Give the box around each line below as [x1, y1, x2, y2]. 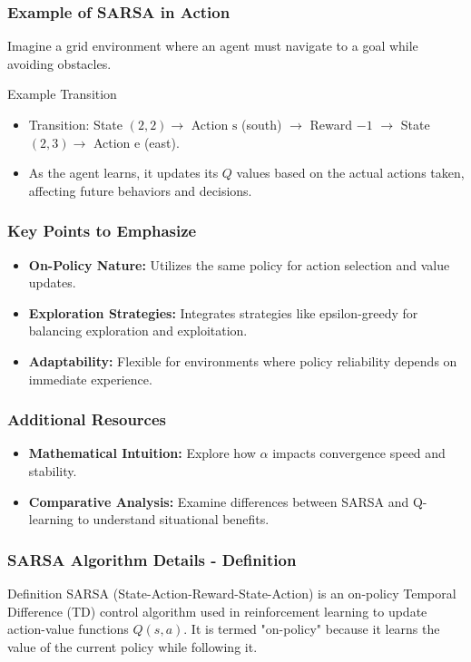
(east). [143, 132, 180, 151]
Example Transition [7, 84, 117, 103]
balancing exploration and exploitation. [28, 321, 248, 340]
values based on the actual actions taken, [236, 163, 465, 182]
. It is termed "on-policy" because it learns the [183, 619, 440, 638]
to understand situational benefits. [77, 510, 270, 529]
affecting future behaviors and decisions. [28, 180, 252, 200]
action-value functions [7, 619, 129, 638]
